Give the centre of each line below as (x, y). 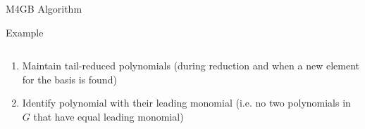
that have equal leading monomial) (109, 116)
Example (25, 32)
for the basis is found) (69, 79)
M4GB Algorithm (44, 8)
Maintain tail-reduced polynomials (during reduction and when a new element (191, 66)
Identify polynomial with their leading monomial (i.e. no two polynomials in (186, 103)
